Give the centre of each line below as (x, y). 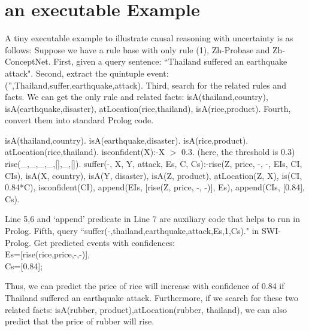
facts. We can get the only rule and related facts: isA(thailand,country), (137, 97)
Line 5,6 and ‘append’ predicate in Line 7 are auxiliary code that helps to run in (153, 219)
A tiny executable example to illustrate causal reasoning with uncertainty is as (149, 38)
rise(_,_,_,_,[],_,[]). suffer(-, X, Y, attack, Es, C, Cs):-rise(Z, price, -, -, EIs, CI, (154, 164)
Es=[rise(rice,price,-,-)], (48, 254)
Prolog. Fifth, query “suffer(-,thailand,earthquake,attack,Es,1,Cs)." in (132, 231)
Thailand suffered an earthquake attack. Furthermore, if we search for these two (152, 297)
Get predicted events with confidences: (104, 242)
